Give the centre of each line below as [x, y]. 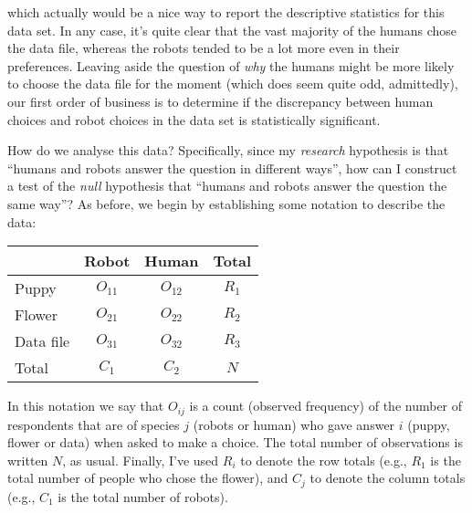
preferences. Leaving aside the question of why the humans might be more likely [231, 65]
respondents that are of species [94, 424]
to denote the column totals [388, 478]
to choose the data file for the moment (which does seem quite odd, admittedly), [233, 84]
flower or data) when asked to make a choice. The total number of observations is [235, 442]
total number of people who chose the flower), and [148, 478]
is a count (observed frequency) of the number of [326, 406]
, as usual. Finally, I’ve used [141, 460]
